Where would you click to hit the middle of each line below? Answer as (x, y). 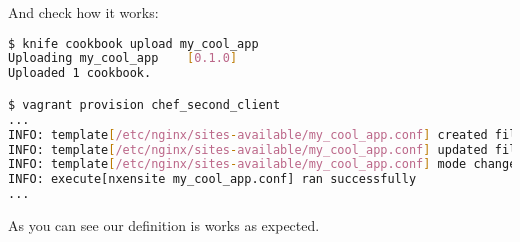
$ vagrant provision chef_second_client (144, 104)
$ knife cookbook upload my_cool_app (133, 43)
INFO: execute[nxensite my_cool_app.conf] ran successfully (212, 179)
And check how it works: (83, 12)
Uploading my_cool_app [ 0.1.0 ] (123, 58)
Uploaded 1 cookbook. (80, 73)
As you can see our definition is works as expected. (164, 225)
